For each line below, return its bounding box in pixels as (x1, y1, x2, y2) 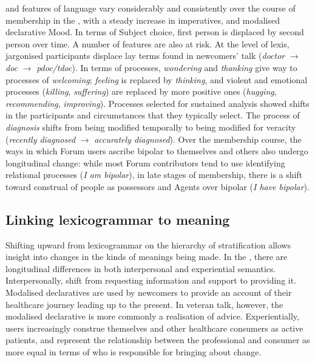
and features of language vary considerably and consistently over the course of (5, 2, 296, 14)
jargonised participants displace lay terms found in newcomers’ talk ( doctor (5, 49, 285, 62)
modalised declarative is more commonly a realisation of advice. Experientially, (5, 310, 299, 323)
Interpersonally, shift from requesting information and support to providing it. (5, 274, 297, 287)
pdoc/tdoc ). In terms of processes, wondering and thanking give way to (36, 61, 297, 73)
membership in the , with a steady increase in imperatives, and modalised (5, 13, 280, 26)
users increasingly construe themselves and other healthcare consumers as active (5, 321, 303, 334)
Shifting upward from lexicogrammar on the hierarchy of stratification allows (5, 238, 291, 251)
